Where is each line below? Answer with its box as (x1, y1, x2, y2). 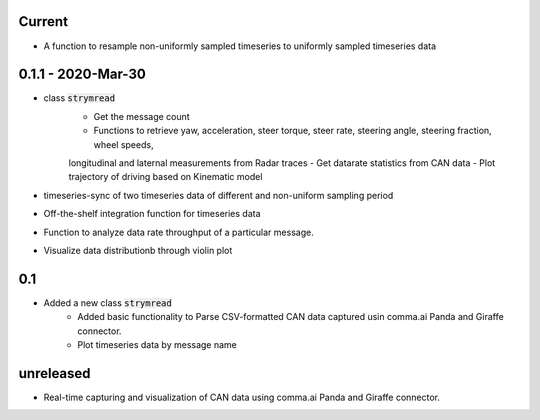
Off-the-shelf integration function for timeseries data (43, 208, 261, 220)
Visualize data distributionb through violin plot (43, 244, 233, 256)
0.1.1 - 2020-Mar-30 (18, 66, 147, 83)
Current (18, 13, 69, 30)
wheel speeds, (93, 138, 154, 150)
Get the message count (93, 110, 190, 122)
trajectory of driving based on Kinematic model (68, 171, 263, 183)
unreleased (18, 365, 91, 382)
